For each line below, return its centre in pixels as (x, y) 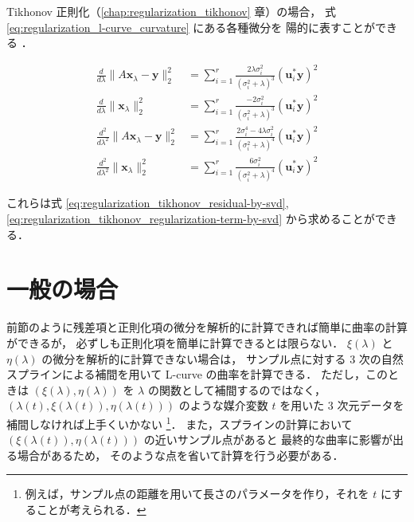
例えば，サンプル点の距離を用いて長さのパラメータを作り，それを (197, 494)
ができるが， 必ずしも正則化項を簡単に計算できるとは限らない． (175, 342)
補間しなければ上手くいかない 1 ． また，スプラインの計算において (180, 422)
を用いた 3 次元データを (342, 405)
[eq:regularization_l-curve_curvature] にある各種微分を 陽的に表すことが (191, 27)
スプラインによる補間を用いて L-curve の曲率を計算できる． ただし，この (197, 374)
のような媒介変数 (223, 405)
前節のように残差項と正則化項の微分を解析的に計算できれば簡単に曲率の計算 (207, 327)
